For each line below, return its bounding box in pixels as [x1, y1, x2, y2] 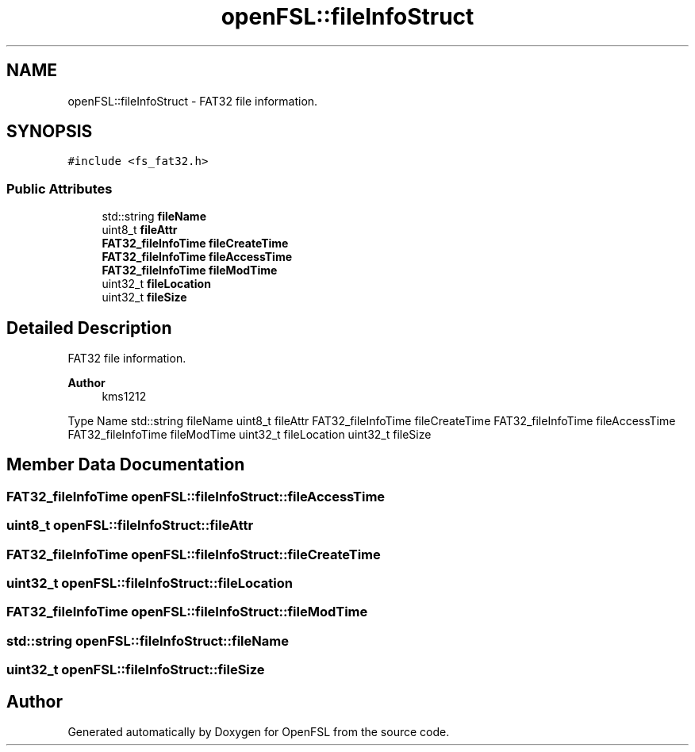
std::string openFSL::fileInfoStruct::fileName [6, 632, 289, 649]
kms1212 [102, 389, 147, 404]
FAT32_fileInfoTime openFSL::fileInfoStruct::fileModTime [6, 604, 368, 620]
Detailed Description [6, 317, 172, 338]
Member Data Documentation [6, 455, 245, 475]
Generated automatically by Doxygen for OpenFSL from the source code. [67, 724, 450, 739]
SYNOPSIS [6, 121, 93, 142]
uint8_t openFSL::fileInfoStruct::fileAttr [6, 517, 254, 534]
